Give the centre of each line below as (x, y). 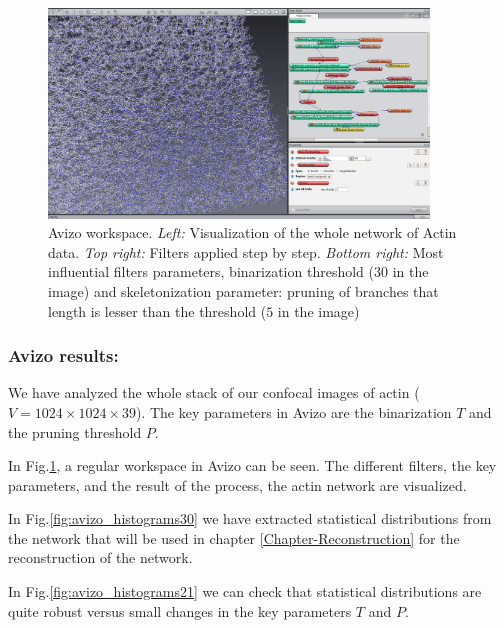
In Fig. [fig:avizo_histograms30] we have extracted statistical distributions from (250, 518)
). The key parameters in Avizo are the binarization (293, 411)
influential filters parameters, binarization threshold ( (211, 271)
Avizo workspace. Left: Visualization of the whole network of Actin (252, 232)
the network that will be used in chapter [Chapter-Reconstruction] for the (234, 537)
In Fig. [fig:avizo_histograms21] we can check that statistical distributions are (245, 591)
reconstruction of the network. (100, 557)
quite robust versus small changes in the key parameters (180, 610)
